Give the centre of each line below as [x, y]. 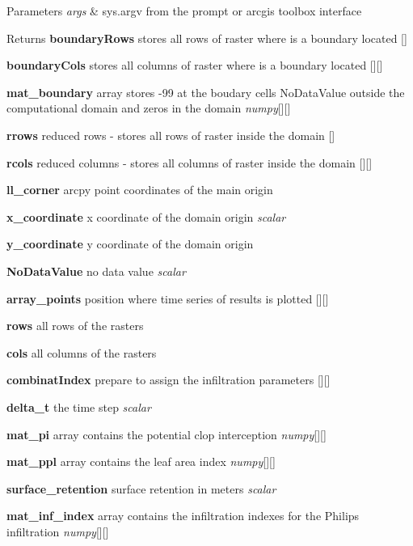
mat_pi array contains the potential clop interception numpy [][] [166, 434]
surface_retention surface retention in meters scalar [141, 488]
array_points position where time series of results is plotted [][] [168, 298]
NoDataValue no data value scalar [96, 271]
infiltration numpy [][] [58, 531]
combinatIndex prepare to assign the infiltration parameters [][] [169, 380]
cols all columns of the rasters [82, 352]
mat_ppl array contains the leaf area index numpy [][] [141, 461]
